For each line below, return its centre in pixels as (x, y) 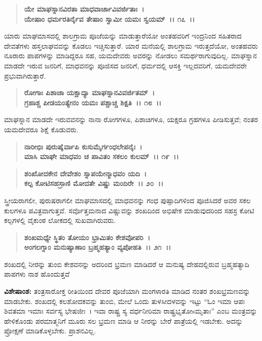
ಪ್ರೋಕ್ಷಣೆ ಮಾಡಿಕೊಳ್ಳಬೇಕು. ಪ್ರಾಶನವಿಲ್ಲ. (50, 331)
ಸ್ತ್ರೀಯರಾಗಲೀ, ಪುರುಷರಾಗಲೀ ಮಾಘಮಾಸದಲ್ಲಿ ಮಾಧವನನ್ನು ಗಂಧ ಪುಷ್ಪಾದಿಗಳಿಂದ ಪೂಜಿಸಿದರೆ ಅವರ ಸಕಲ (127, 200)
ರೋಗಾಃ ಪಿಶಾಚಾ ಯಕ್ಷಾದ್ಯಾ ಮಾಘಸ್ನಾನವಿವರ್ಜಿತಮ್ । (89, 92)
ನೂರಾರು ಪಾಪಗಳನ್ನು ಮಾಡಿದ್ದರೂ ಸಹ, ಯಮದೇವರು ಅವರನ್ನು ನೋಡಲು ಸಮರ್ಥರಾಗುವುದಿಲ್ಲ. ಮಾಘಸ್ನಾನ (130, 55)
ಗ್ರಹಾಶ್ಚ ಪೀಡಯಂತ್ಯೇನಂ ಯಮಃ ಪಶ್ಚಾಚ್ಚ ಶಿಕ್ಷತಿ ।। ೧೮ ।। (93, 102)
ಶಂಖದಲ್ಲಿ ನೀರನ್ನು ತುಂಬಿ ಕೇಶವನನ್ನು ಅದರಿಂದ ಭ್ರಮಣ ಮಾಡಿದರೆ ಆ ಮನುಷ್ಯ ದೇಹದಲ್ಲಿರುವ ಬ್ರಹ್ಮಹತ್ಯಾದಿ (127, 264)
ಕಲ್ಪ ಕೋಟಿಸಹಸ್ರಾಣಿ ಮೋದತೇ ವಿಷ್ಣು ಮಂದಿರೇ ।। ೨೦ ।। (94, 183)
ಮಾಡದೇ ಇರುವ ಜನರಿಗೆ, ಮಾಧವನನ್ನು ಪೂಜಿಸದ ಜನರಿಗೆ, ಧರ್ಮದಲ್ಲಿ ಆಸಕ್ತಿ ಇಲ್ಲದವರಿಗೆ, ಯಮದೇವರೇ (125, 65)
